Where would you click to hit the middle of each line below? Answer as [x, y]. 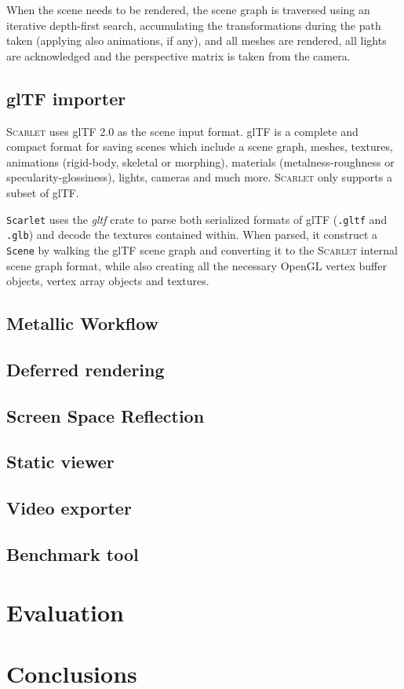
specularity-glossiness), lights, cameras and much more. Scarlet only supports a [199, 177]
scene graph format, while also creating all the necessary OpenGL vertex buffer [197, 265]
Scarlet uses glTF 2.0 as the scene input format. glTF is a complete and [182, 131]
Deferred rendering [86, 369]
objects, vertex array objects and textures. [108, 281]
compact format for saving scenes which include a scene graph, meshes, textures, [200, 147]
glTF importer [66, 98]
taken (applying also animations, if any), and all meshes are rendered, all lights [197, 40]
